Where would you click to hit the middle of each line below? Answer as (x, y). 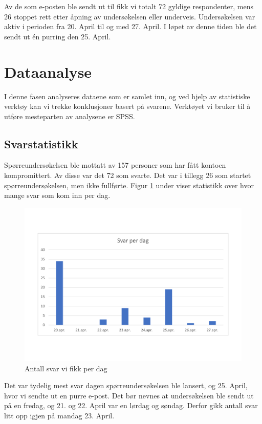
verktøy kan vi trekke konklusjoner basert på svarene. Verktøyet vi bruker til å (127, 106)
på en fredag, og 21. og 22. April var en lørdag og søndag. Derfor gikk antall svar (131, 405)
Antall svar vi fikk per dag (66, 368)
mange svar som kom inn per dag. (57, 195)
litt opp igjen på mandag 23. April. (59, 415)
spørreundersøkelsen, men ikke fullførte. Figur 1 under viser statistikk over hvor (129, 185)
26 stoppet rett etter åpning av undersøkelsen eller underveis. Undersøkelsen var (130, 16)
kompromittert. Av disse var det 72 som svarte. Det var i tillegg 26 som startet (128, 175)
